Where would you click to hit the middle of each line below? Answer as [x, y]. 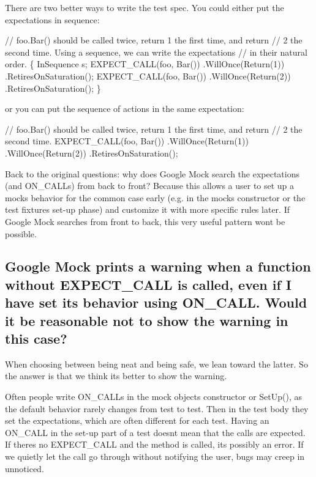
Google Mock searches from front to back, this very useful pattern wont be [145, 221]
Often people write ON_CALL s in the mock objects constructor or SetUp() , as [154, 397]
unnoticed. [24, 468]
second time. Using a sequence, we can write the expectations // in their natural [156, 52]
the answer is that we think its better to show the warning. [116, 376]
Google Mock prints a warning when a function [158, 266]
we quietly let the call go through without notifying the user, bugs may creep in [155, 457]
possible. [21, 233]
